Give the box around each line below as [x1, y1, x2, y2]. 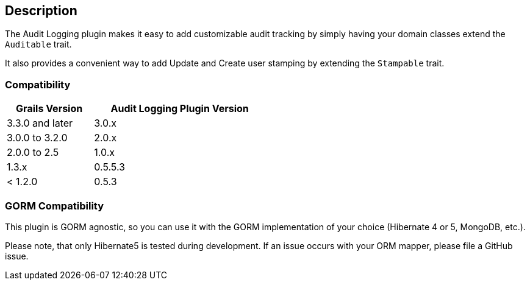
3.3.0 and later [7, 117, 73, 130]
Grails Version [16, 102, 83, 115]
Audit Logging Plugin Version [110, 102, 249, 115]
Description [5, 3, 77, 18]
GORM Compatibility [5, 199, 104, 212]
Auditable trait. [5, 39, 72, 50]
